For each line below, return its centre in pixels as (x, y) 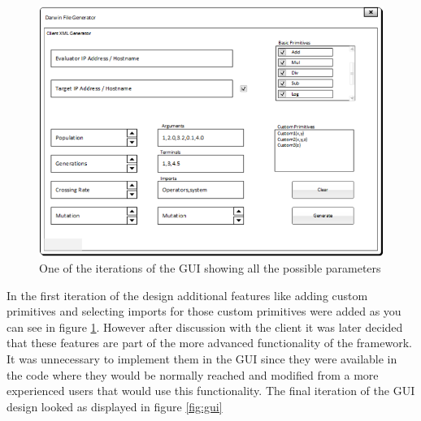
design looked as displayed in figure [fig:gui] (115, 406)
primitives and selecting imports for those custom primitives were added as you (204, 311)
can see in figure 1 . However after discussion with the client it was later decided (205, 326)
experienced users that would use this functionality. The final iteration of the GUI (211, 391)
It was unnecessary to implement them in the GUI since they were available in (202, 358)
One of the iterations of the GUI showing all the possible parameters (210, 267)
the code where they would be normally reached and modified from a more (193, 374)
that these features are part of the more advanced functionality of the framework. (209, 343)
